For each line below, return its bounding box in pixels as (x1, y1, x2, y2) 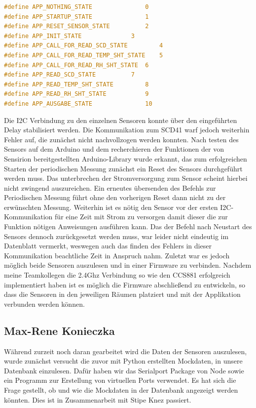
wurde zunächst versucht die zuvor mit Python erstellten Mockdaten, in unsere (4, 356, 243, 366)
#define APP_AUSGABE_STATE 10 (4, 100, 152, 107)
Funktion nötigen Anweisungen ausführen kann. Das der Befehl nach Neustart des (4, 221, 252, 232)
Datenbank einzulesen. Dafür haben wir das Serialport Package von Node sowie (4, 365, 244, 375)
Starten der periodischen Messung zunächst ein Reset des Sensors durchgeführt (4, 163, 243, 173)
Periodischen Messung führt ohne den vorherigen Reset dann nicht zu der (4, 192, 226, 203)
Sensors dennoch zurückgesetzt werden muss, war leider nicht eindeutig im (4, 231, 229, 241)
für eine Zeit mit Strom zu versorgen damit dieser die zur (55, 211, 228, 222)
